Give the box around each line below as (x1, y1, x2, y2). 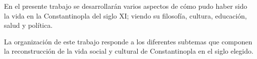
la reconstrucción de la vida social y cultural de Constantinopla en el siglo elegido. (4, 46, 254, 56)
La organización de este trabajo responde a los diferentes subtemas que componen (4, 36, 253, 46)
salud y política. (4, 20, 53, 30)
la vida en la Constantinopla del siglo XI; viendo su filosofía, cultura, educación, (4, 10, 247, 20)
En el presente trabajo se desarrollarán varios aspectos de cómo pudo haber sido (4, 1, 247, 11)
